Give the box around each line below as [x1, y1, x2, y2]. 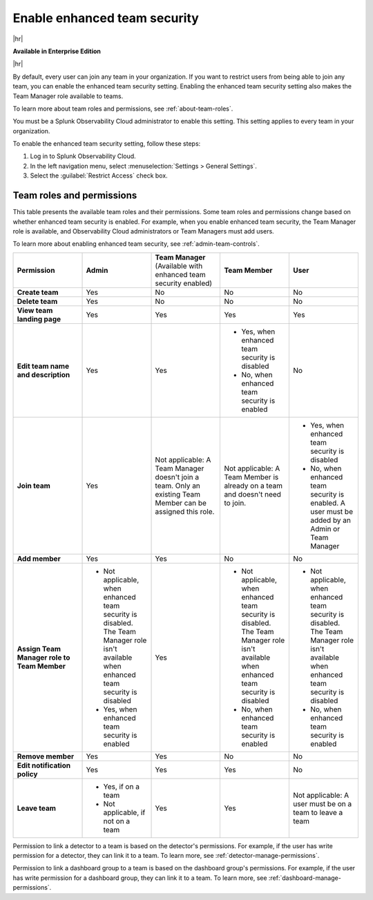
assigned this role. [155, 506, 215, 516]
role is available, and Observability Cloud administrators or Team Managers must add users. [12, 227, 274, 235]
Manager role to [17, 653, 70, 662]
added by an [309, 515, 352, 525]
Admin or [309, 524, 341, 533]
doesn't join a [155, 472, 200, 481]
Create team [17, 287, 59, 297]
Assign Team [17, 644, 61, 653]
